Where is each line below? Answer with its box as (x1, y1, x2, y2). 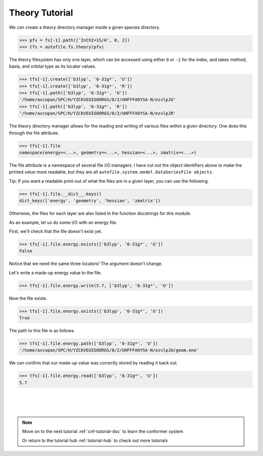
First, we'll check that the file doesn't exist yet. (9, 228, 102, 234)
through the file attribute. (9, 130, 59, 136)
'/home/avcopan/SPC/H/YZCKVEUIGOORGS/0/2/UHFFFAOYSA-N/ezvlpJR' (19, 111, 176, 116)
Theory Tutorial (9, 7, 73, 18)
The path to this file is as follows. (9, 327, 75, 333)
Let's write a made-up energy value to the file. (9, 269, 102, 275)
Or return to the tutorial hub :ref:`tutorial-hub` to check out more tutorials (22, 437, 168, 443)
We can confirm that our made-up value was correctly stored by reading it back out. (9, 360, 178, 366)
